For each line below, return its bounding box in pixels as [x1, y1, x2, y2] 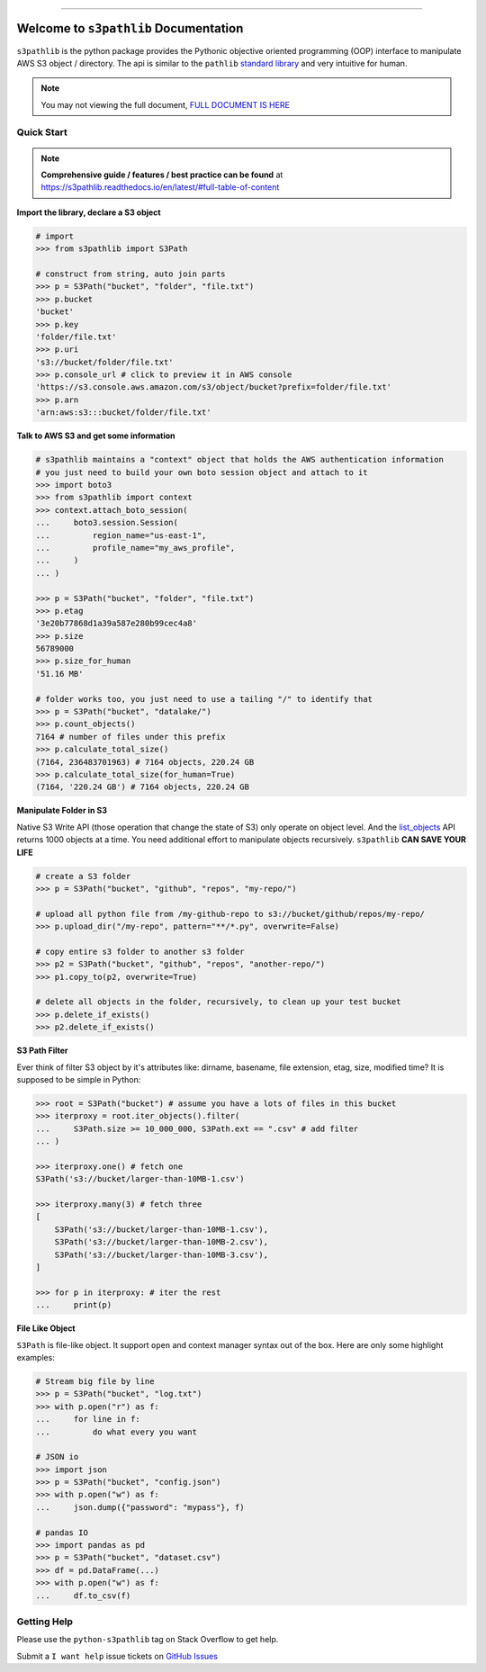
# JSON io [35, 1452, 79, 1462]
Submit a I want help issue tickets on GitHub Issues [16, 1650, 218, 1661]
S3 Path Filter [16, 1045, 68, 1056]
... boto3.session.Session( [35, 517, 179, 528]
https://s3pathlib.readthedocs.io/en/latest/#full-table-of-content [40, 182, 280, 193]
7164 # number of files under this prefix [35, 732, 226, 742]
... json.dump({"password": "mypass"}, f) [35, 1502, 245, 1512]
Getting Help [16, 1615, 74, 1628]
